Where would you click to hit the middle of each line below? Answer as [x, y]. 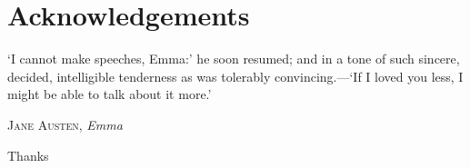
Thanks [28, 155]
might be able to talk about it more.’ [110, 94]
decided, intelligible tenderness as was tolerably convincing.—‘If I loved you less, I [235, 76]
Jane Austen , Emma [65, 124]
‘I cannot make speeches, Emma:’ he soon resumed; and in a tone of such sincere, [234, 59]
